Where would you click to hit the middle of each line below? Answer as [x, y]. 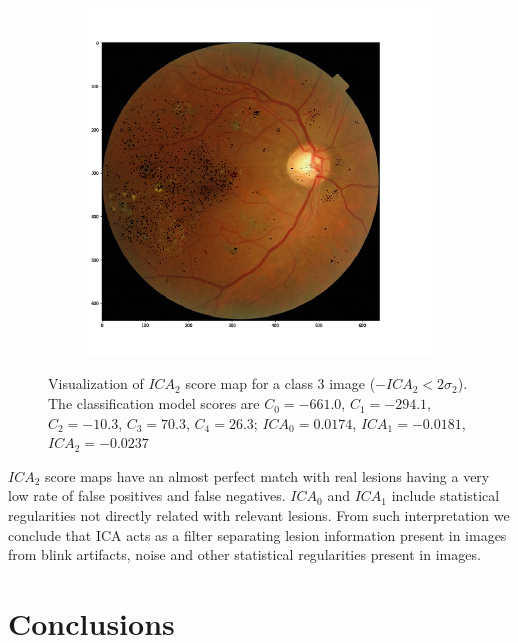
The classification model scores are [154, 403]
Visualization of [96, 383]
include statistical [445, 495]
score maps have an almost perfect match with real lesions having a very [267, 475]
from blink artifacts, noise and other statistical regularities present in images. [244, 554]
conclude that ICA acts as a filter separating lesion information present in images [257, 534]
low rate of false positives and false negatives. [147, 495]
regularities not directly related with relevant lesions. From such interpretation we [259, 515]
